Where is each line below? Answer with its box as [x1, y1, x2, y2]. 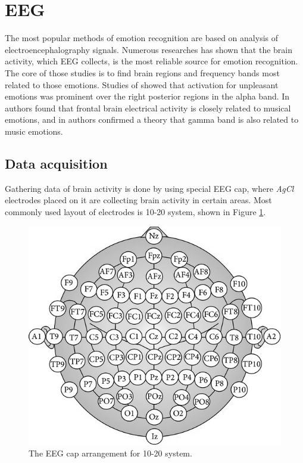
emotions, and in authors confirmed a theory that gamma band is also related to [5, 113, 299, 126]
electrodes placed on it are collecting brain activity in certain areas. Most [5, 194, 272, 206]
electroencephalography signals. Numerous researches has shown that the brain [5, 43, 292, 55]
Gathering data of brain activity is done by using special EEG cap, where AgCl [5, 182, 294, 194]
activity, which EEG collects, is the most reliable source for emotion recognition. [5, 55, 298, 67]
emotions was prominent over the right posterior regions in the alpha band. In [5, 90, 290, 102]
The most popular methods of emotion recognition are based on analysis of [5, 32, 279, 44]
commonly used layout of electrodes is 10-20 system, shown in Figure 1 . [5, 205, 266, 217]
